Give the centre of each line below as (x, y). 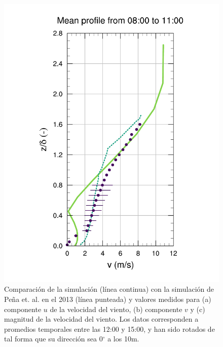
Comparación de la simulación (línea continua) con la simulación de (109, 289)
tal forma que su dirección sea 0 (53, 339)
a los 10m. (123, 339)
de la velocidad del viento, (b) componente (116, 309)
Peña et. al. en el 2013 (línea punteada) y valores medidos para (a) (108, 299)
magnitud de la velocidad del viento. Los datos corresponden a (101, 319)
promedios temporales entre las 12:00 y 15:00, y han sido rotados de (109, 329)
